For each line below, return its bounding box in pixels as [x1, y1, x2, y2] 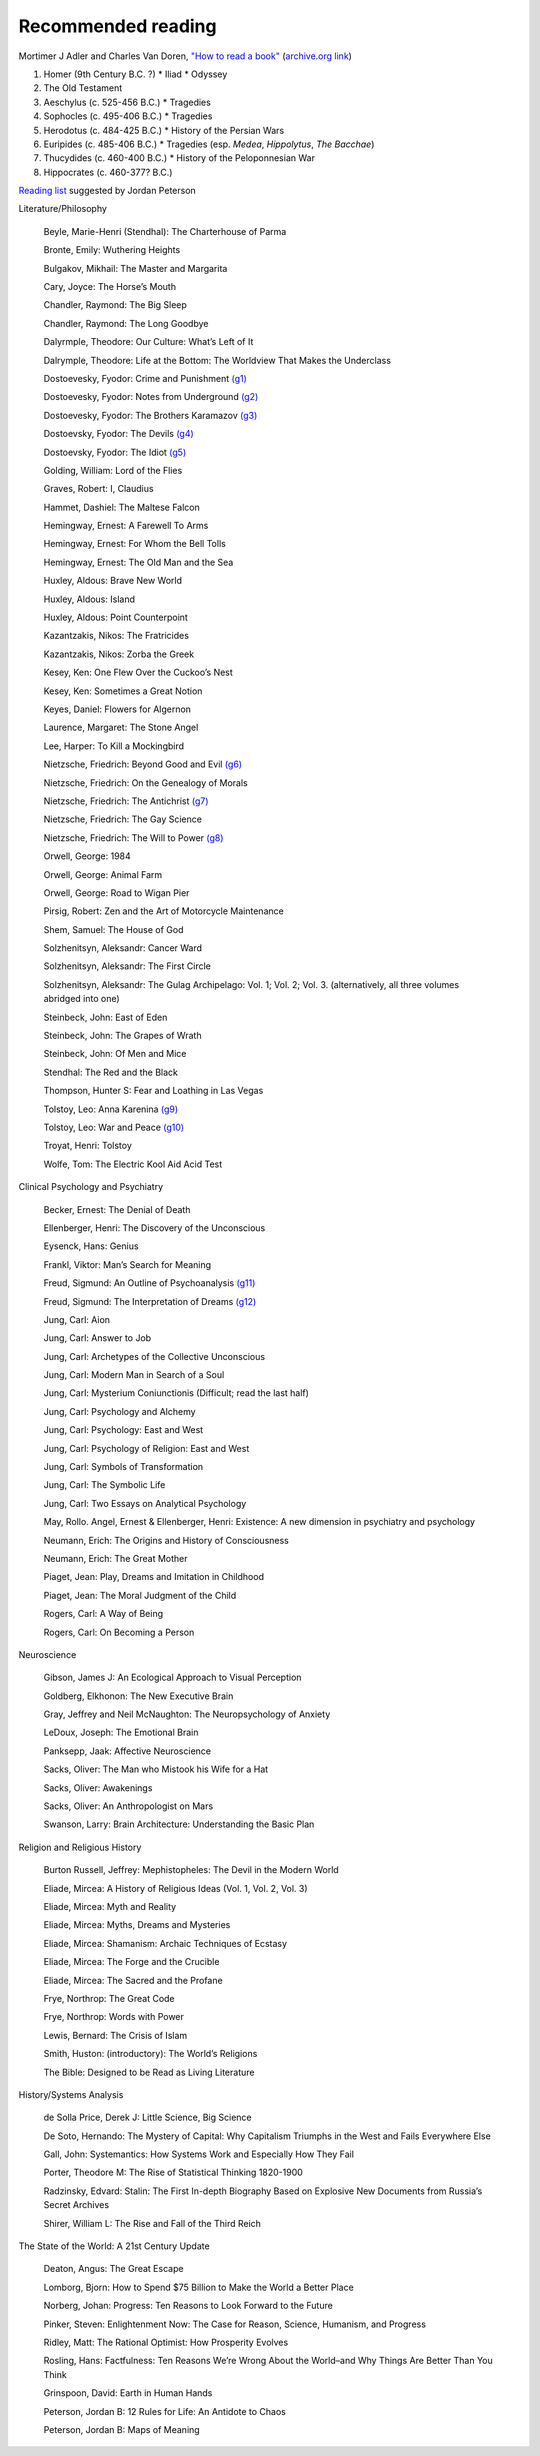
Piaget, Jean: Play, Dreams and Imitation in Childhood [43, 1571, 265, 1583]
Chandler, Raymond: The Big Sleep [43, 299, 187, 311]
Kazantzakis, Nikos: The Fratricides [43, 630, 190, 642]
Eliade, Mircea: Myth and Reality [43, 1901, 177, 1912]
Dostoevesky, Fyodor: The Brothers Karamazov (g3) [43, 409, 258, 421]
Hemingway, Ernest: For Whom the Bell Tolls [43, 538, 227, 550]
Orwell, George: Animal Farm [43, 868, 163, 880]
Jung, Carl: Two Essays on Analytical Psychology [43, 1497, 247, 1509]
